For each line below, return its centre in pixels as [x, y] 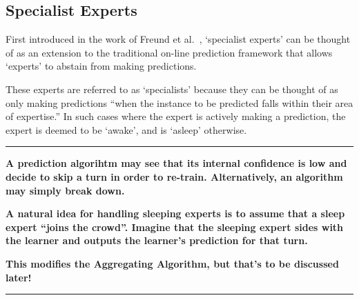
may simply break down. [65, 190]
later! [19, 277]
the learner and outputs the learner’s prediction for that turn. [157, 240]
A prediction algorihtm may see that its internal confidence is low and [176, 163]
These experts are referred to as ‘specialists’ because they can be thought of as [172, 89]
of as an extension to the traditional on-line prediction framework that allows [169, 52]
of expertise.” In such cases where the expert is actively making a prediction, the [176, 116]
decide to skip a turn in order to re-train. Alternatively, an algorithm [174, 176]
